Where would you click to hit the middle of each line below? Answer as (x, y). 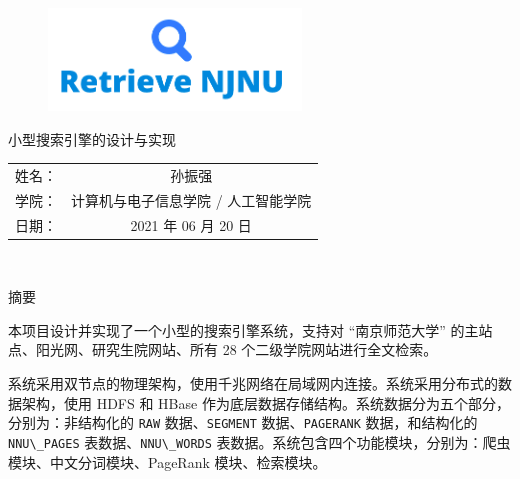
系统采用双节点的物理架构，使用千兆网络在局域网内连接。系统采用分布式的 (253, 383)
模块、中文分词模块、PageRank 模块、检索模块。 (167, 461)
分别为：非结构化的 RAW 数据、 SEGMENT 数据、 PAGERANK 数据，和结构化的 (243, 422)
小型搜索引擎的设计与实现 (92, 138)
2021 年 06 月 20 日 (191, 224)
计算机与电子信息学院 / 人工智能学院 (191, 199)
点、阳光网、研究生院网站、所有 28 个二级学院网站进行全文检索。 (223, 349)
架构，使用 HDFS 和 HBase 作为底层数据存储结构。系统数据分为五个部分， (265, 402)
